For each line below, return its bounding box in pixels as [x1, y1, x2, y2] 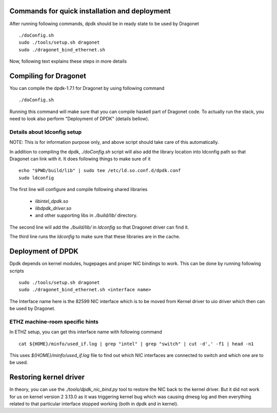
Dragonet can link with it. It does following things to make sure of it [9, 156, 151, 162]
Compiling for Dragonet [9, 71, 87, 80]
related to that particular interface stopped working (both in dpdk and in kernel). [9, 401, 179, 407]
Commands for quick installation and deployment [9, 7, 171, 15]
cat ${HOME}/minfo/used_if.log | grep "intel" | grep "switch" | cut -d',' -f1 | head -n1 [18, 341, 254, 347]
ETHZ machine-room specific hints [9, 318, 98, 325]
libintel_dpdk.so [35, 198, 69, 204]
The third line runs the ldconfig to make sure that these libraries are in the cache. [9, 234, 181, 240]
